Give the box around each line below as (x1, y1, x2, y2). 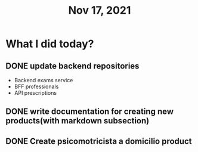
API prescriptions (14, 89, 57, 96)
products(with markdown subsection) (5, 116, 150, 126)
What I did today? (5, 37, 94, 51)
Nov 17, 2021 (68, 4, 131, 17)
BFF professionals (14, 83, 59, 90)
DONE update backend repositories (5, 61, 140, 71)
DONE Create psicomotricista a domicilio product (5, 136, 192, 146)
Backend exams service (14, 77, 73, 83)
